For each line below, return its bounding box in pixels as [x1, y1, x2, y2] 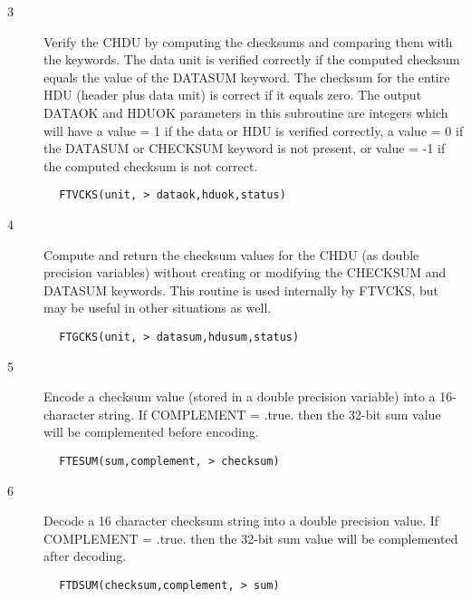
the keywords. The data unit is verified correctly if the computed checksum [43, 50, 460, 69]
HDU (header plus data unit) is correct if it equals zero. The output [43, 85, 422, 104]
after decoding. [43, 546, 127, 565]
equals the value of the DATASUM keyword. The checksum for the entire [43, 67, 450, 86]
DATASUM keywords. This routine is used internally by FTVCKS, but [43, 280, 439, 299]
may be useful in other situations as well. [43, 298, 272, 317]
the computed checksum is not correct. [43, 156, 258, 175]
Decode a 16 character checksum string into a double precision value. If [43, 511, 439, 530]
